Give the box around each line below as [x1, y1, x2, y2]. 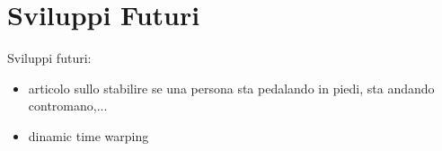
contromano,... [28, 96, 108, 115]
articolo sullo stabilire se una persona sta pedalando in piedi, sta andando [28, 78, 435, 97]
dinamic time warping [28, 126, 149, 145]
